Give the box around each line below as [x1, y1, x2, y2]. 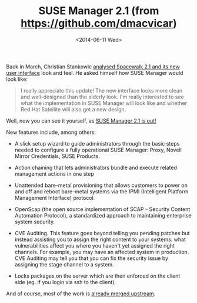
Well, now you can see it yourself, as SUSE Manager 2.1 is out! [6, 117, 157, 124]
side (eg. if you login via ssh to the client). [14, 278, 116, 285]
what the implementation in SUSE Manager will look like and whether [20, 99, 187, 107]
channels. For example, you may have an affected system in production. [14, 248, 189, 255]
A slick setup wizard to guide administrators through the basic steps [14, 140, 180, 147]
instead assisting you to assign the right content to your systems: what [14, 236, 186, 243]
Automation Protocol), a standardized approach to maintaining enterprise [14, 212, 192, 219]
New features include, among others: [6, 129, 96, 136]
